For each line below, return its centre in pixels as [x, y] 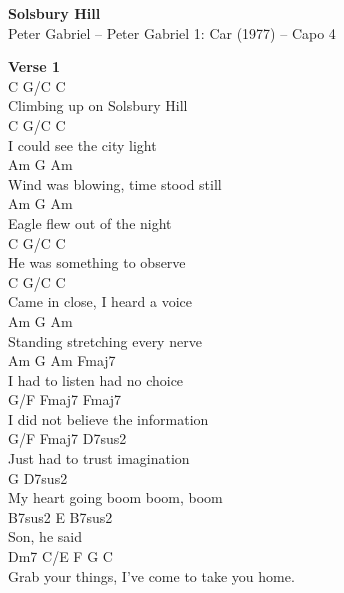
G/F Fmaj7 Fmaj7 [65, 399]
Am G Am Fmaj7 [62, 360]
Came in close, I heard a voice [100, 301]
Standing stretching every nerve [105, 340]
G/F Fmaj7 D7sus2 [67, 438]
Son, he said [45, 536]
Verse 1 [34, 66]
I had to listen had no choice [96, 379]
